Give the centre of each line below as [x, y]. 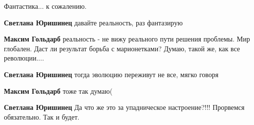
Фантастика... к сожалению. [45, 6]
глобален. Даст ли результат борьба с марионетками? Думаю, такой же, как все [122, 48]
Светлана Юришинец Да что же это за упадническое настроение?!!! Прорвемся [124, 107]
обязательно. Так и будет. [42, 116]
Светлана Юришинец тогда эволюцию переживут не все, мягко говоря [111, 74]
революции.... [24, 58]
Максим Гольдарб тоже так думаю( [58, 91]
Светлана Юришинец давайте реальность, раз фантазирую [93, 22]
